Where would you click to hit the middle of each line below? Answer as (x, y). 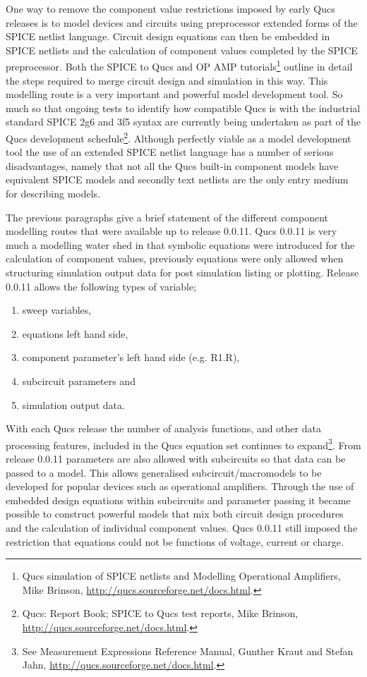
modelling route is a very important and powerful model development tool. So (174, 94)
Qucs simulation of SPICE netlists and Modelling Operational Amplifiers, (181, 576)
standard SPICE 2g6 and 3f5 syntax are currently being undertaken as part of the (183, 122)
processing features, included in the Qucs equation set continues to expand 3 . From (183, 444)
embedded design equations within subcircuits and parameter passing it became (178, 500)
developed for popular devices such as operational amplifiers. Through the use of (180, 486)
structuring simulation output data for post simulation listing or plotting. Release (182, 272)
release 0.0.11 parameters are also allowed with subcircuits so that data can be (176, 458)
